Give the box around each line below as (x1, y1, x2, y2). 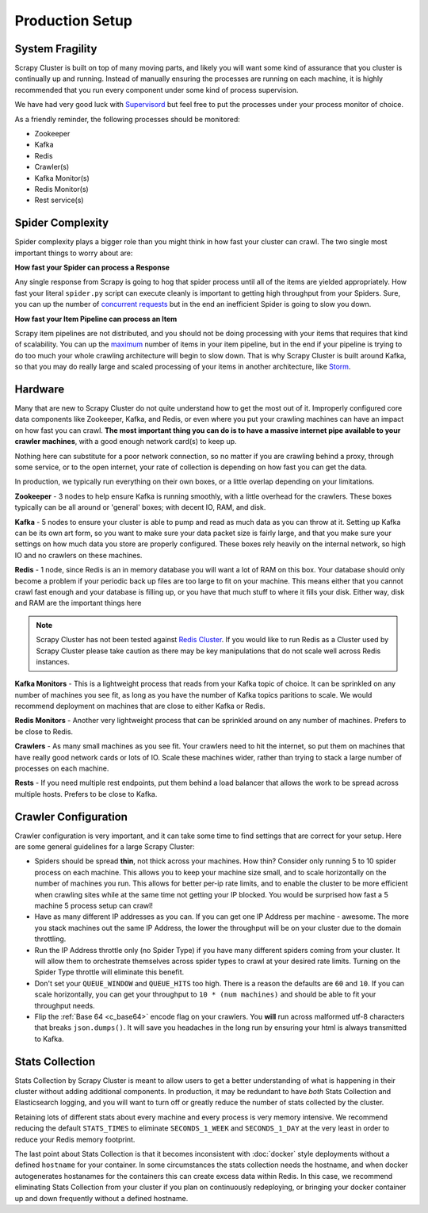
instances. (36, 656, 71, 666)
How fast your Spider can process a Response (14, 262, 170, 273)
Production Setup (14, 12, 133, 29)
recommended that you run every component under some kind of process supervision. (14, 85, 299, 94)
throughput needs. (34, 1001, 95, 1010)
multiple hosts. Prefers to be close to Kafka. (14, 789, 158, 798)
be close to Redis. (14, 726, 74, 737)
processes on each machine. (14, 763, 109, 773)
